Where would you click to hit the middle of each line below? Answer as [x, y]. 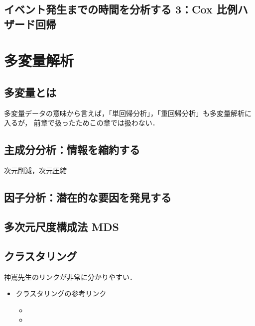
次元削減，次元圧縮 [35, 170]
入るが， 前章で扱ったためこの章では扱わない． [82, 123]
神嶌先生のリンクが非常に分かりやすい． [70, 276]
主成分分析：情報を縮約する [72, 150]
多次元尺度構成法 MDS [62, 226]
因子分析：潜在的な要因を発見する [88, 197]
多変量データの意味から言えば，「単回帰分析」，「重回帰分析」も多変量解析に [128, 113]
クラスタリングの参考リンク [61, 293]
